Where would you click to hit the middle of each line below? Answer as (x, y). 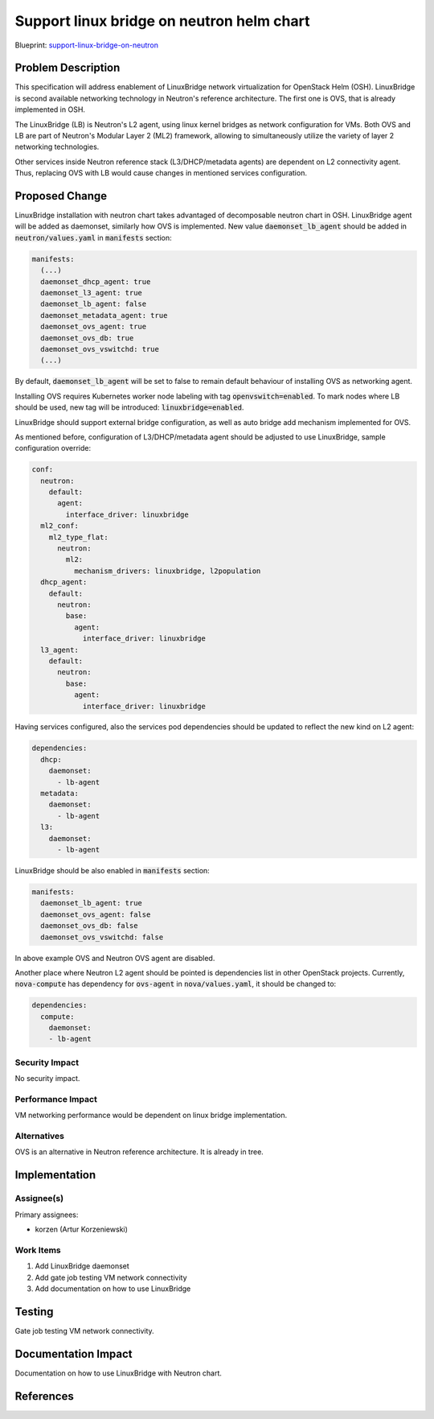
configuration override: (53, 448)
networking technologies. (57, 147)
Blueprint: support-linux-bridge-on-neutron (86, 45)
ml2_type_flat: (78, 537)
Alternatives (39, 1136)
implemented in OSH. (50, 109)
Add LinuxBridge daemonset (82, 1266)
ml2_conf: (60, 526)
